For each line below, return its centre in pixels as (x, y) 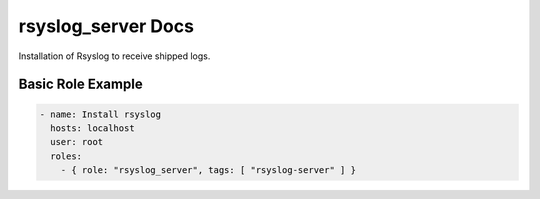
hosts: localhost (92, 128)
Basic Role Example (81, 84)
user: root (77, 142)
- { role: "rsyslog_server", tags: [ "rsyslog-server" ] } (208, 170)
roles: (66, 156)
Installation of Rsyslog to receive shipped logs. (114, 56)
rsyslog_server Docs (106, 26)
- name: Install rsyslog (100, 114)
